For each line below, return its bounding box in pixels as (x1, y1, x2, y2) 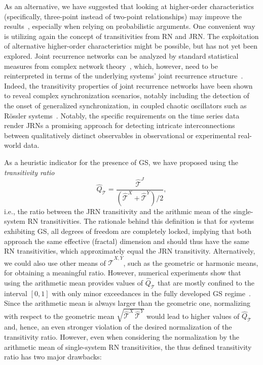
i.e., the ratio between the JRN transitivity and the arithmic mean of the (4, 206, 231, 216)
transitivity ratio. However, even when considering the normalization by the (4, 331, 239, 342)
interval (4, 288, 27, 298)
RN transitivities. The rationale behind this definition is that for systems (27, 216, 254, 226)
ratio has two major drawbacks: (4, 351, 102, 362)
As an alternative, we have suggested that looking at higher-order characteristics (4, 1, 254, 11)
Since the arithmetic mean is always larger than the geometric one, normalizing (4, 298, 251, 308)
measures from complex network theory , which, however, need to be (4, 60, 218, 71)
